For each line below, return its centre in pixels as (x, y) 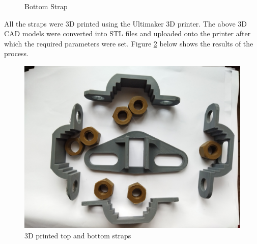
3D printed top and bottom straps (78, 235)
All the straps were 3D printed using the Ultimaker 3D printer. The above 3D (126, 23)
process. (17, 53)
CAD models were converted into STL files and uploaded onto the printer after (127, 33)
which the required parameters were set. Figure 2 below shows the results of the (129, 43)
